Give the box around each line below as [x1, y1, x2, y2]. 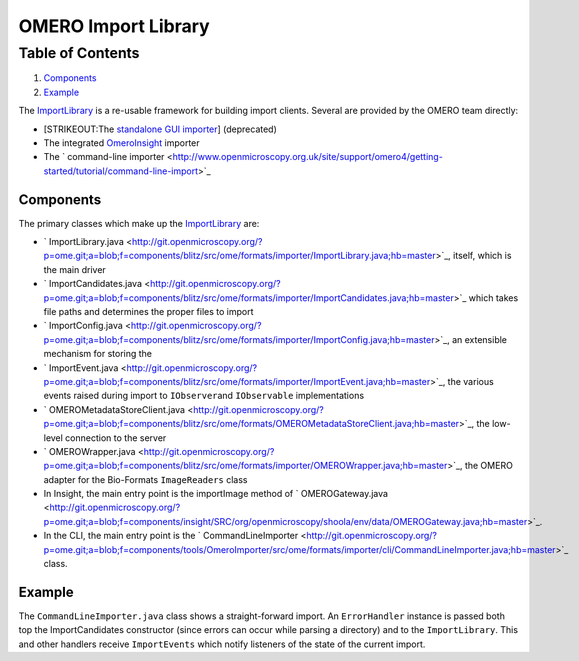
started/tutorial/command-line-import [43, 165, 199, 177]
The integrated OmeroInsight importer [43, 136, 200, 149]
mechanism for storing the [43, 348, 153, 360]
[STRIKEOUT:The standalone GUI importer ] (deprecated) [43, 123, 277, 135]
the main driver [43, 263, 107, 275]
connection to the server [65, 431, 167, 444]
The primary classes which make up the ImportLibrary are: [18, 217, 260, 229]
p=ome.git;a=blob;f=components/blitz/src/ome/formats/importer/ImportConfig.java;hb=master [43, 333, 435, 345]
